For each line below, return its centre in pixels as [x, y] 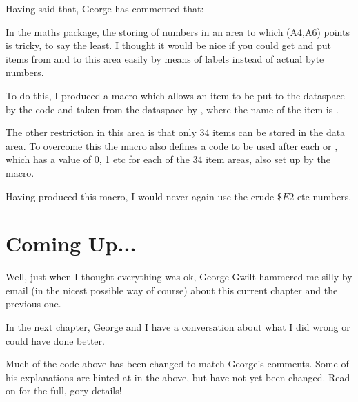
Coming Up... [71, 243]
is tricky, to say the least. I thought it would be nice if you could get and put [168, 45]
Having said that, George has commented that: [105, 8]
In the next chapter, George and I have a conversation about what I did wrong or [178, 327]
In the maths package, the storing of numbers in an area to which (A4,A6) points [178, 31]
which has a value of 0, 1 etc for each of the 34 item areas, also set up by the [168, 159]
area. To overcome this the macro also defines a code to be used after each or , [172, 145]
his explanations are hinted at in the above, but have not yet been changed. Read [178, 377]
